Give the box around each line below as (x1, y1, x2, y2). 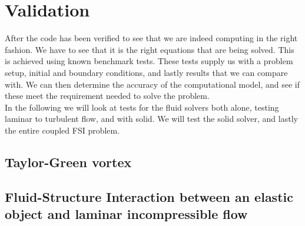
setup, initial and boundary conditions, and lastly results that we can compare (5, 66, 288, 78)
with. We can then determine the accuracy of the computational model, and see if (5, 78, 300, 90)
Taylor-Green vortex (5, 152, 132, 171)
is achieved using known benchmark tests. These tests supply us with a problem (5, 55, 293, 67)
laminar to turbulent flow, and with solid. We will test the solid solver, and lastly (5, 112, 298, 125)
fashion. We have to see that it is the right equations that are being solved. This (5, 43, 294, 55)
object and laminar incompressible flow (5, 205, 248, 223)
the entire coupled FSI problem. (5, 124, 120, 136)
